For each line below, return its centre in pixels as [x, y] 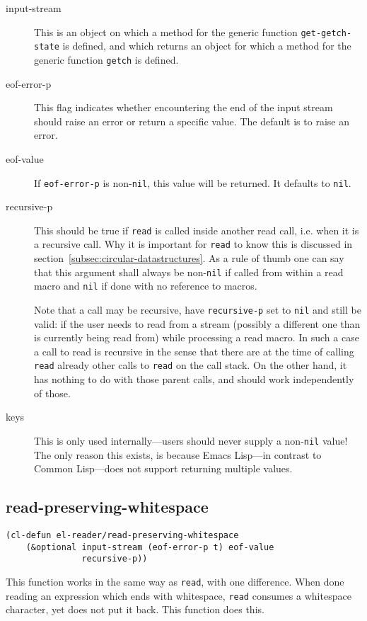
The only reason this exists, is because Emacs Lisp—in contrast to [178, 454]
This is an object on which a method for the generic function [166, 32]
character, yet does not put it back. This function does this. [135, 609]
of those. [52, 393]
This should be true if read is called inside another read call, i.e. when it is [197, 230]
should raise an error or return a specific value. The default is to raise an [192, 121]
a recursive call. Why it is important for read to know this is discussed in [193, 244]
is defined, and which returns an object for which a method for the [207, 46]
